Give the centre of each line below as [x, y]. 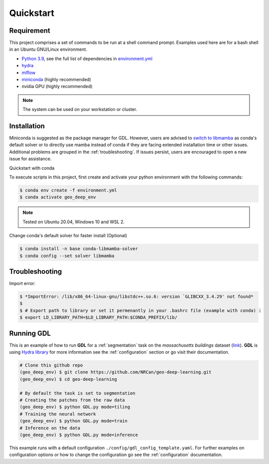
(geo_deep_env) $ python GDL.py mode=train [74, 421]
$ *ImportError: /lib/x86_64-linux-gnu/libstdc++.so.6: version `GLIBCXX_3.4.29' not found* [136, 297]
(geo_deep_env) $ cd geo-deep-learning [68, 379]
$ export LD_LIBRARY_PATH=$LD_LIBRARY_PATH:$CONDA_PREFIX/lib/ [99, 318]
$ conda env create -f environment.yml [68, 190]
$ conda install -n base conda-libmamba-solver [79, 249]
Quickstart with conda [32, 168]
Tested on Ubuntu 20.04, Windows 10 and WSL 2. [73, 222]
